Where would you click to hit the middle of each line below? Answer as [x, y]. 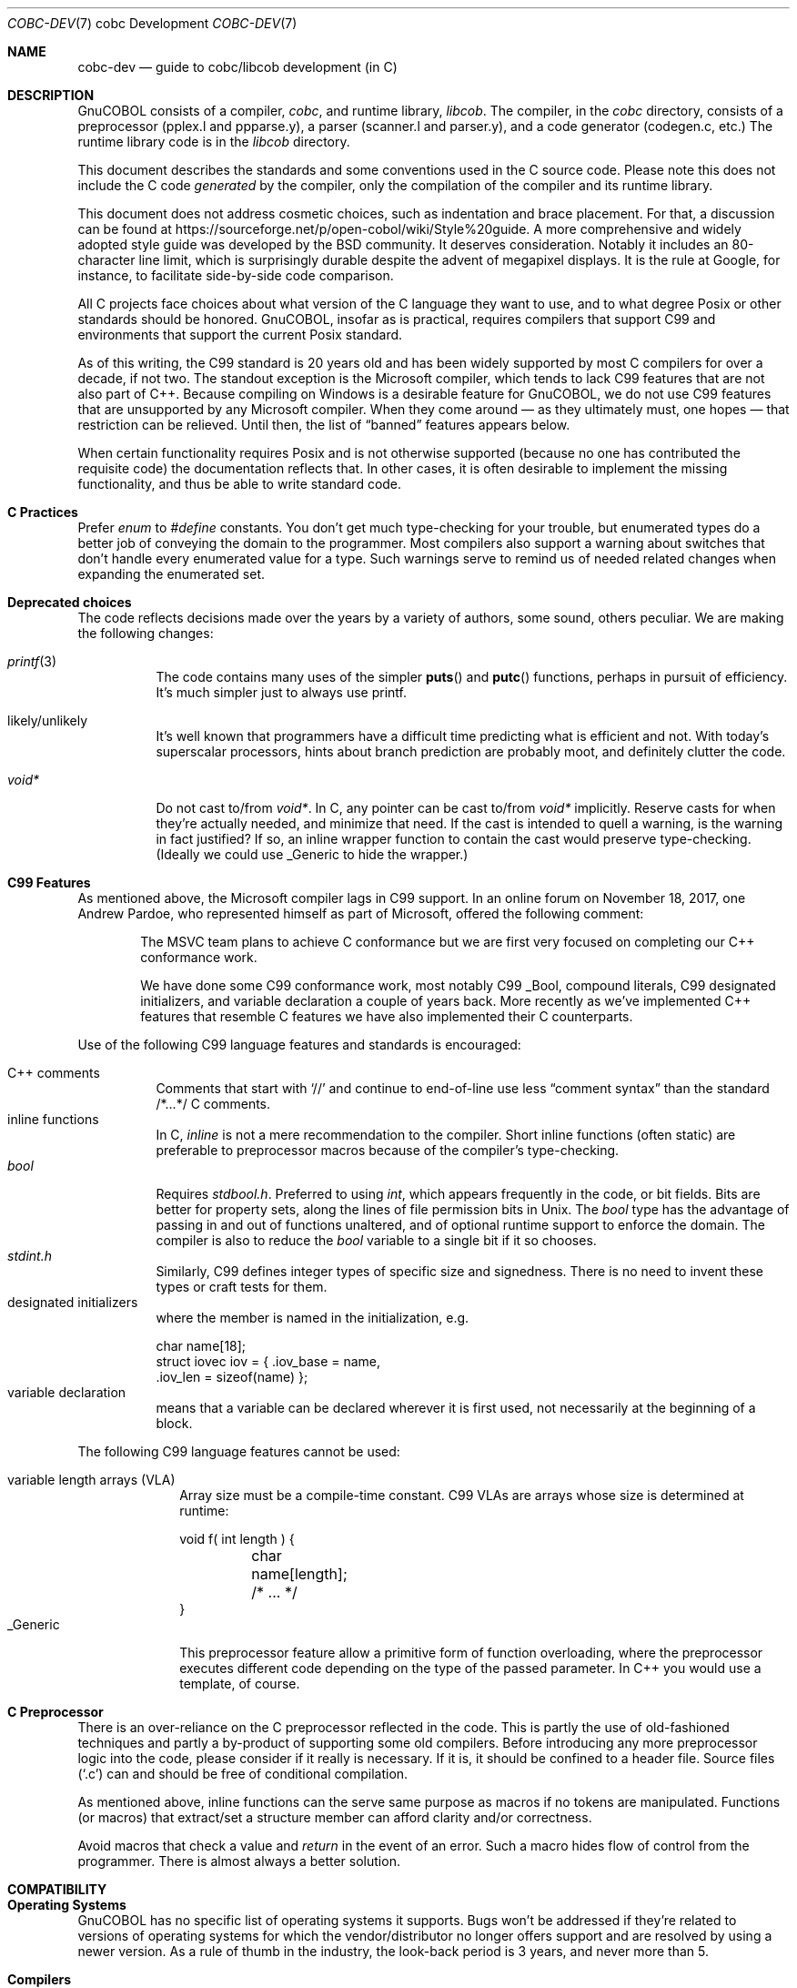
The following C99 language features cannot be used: [239, 1451]
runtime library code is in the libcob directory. [214, 142]
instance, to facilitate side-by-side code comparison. [236, 275]
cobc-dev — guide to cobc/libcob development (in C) [237, 67]
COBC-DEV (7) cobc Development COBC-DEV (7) [152, 23]
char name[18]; [201, 1346]
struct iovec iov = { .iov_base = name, [268, 1361]
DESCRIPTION [51, 95]
